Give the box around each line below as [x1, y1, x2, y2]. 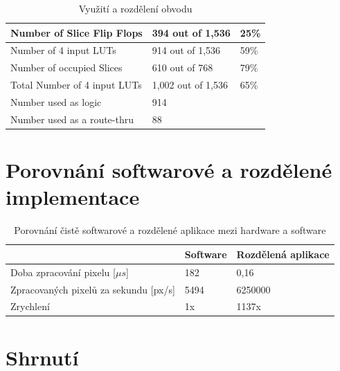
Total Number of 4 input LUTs [10, 78, 142, 92]
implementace [6, 183, 140, 211]
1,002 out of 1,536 [152, 78, 229, 92]
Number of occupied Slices [10, 60, 123, 75]
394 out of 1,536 [152, 25, 231, 39]
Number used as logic [10, 94, 102, 109]
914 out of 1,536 [152, 43, 221, 57]
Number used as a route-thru [10, 111, 134, 126]
